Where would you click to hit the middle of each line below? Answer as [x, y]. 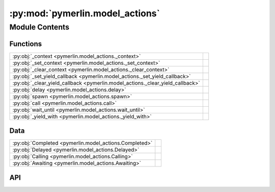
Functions [26, 44]
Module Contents [39, 27]
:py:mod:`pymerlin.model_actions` [85, 13]
